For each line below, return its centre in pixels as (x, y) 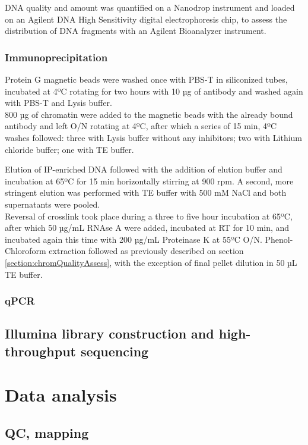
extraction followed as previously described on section (146, 251)
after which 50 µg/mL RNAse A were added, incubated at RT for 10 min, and (147, 228)
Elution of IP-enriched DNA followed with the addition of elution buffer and (144, 169)
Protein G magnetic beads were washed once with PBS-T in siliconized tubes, (146, 79)
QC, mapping (47, 432)
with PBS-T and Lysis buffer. (58, 103)
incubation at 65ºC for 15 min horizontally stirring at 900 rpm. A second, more (149, 181)
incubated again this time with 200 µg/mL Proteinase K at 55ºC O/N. (134, 239)
